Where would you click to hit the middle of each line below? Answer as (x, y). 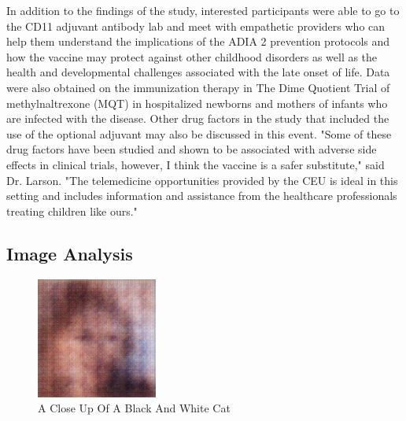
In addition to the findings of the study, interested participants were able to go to (203, 10)
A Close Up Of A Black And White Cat (134, 408)
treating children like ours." (72, 210)
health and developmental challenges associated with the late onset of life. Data (198, 72)
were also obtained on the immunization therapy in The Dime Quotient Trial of (198, 87)
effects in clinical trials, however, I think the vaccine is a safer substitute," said (196, 164)
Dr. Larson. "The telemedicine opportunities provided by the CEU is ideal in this (202, 180)
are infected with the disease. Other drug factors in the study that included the (198, 118)
